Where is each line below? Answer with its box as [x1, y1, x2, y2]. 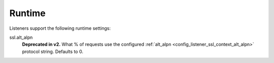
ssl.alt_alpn [9, 34, 33, 40]
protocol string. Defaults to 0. [22, 48, 84, 54]
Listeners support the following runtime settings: [9, 25, 111, 31]
